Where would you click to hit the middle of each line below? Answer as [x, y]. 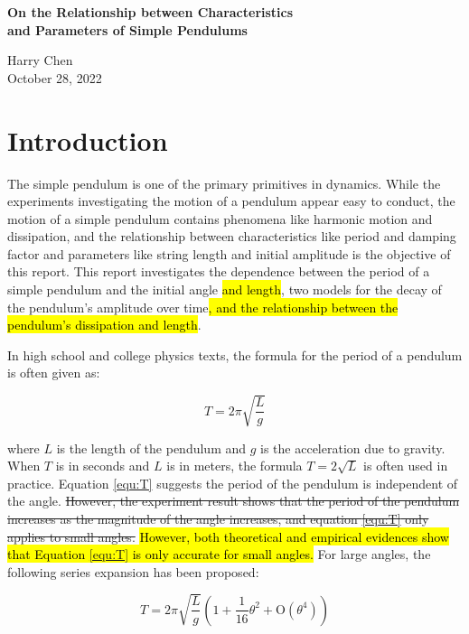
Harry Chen [40, 60]
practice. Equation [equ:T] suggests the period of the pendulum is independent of [233, 483]
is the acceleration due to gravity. [353, 448]
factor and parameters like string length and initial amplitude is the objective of [229, 253]
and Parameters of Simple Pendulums [127, 29]
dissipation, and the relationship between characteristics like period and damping [232, 236]
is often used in [406, 466]
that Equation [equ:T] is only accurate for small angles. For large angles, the [219, 554]
